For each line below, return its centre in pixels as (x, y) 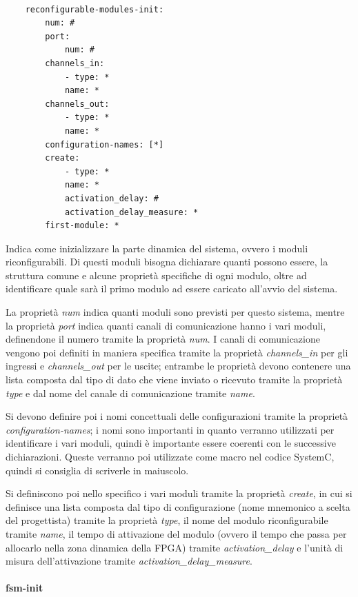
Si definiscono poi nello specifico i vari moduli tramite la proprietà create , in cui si (179, 493)
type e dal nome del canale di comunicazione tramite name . (130, 393)
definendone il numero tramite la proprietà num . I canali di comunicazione (163, 339)
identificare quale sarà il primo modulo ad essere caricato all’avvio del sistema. (172, 289)
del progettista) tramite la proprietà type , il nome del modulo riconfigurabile (167, 520)
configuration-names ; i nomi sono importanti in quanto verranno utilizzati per (170, 429)
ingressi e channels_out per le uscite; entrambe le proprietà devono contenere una (178, 366)
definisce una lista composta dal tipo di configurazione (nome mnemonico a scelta (178, 506)
